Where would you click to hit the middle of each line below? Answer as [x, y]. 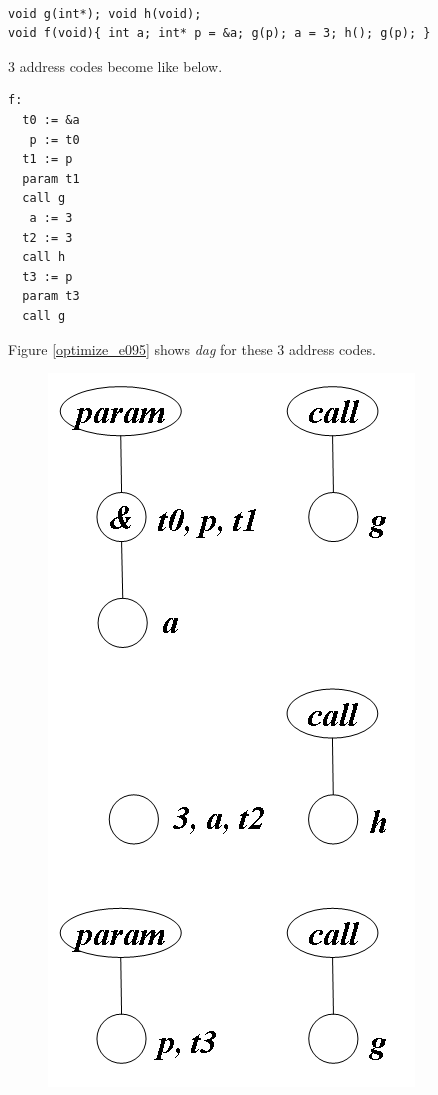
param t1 [51, 178]
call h [44, 257]
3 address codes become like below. [115, 65]
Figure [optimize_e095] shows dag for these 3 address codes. [192, 348]
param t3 [51, 296]
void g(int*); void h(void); [105, 13]
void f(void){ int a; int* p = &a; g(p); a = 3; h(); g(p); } [219, 33]
